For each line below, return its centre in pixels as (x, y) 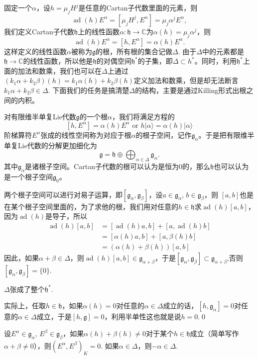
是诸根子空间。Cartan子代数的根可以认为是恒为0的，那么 (118, 166)
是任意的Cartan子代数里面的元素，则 (138, 7)
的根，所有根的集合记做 (134, 51)
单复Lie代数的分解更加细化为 (51, 145)
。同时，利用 (215, 61)
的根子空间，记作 (164, 135)
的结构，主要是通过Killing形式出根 (191, 90)
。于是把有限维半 (226, 135)
